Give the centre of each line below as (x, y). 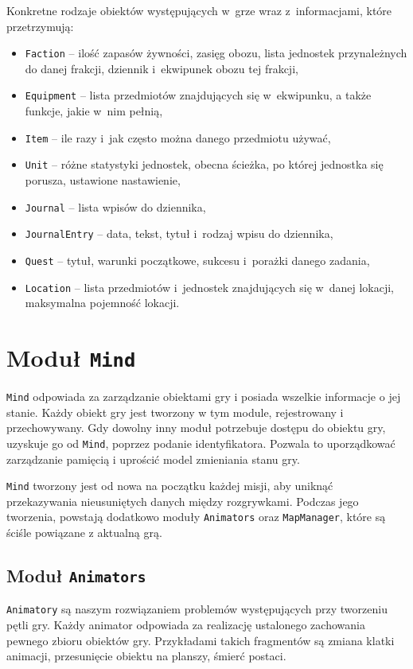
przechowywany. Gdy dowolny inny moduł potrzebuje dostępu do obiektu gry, (196, 428)
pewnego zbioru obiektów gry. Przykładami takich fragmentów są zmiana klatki (201, 640)
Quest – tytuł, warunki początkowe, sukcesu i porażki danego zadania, (197, 260)
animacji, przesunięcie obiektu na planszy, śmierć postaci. (146, 656)
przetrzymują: (40, 26)
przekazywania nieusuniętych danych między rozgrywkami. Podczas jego (183, 501)
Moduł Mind (71, 357)
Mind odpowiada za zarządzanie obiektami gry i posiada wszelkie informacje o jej (204, 397)
